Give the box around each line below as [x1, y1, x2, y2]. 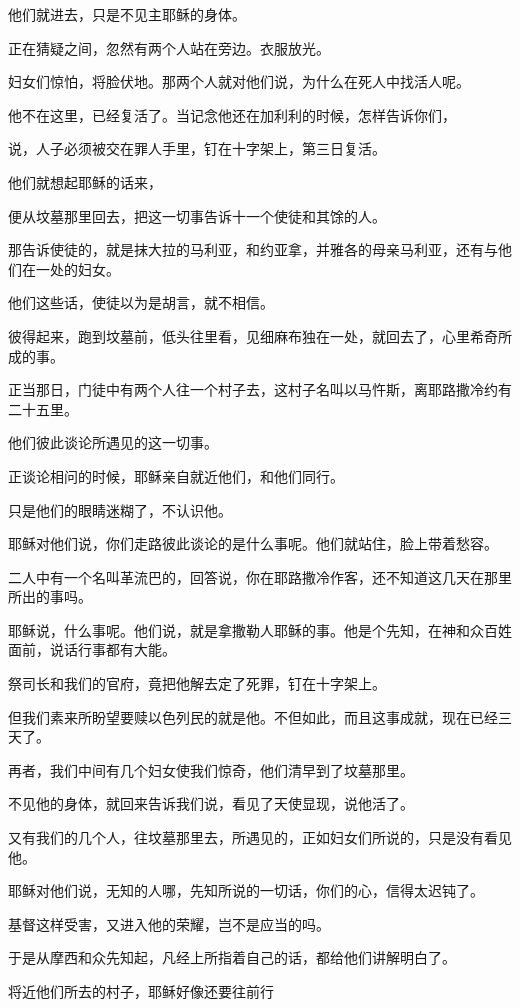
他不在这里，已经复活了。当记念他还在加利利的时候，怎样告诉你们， [8, 104, 456, 125]
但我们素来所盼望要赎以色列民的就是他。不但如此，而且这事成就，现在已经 [8, 706, 498, 727]
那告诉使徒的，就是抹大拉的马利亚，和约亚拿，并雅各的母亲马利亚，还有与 [8, 239, 498, 260]
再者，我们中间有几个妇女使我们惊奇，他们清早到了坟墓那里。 [8, 759, 414, 780]
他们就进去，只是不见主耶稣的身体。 [8, 4, 246, 24]
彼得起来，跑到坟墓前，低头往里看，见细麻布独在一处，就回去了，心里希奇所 [8, 325, 512, 346]
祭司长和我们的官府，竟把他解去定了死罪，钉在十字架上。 [8, 673, 386, 694]
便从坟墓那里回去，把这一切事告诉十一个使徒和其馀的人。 [8, 205, 386, 226]
